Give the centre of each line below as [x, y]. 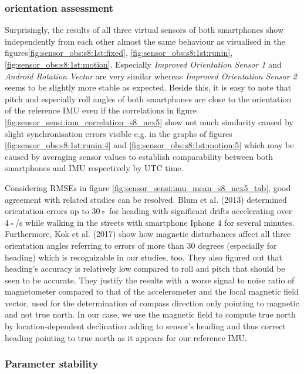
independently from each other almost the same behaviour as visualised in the [145, 41]
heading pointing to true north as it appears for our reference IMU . [126, 337]
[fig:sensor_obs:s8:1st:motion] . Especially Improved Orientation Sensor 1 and [143, 64]
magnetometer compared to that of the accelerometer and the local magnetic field [152, 291]
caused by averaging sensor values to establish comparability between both [139, 156]
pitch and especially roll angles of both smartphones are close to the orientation [148, 98]
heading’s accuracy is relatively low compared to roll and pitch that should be [145, 268]
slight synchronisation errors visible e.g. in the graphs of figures [119, 133]
